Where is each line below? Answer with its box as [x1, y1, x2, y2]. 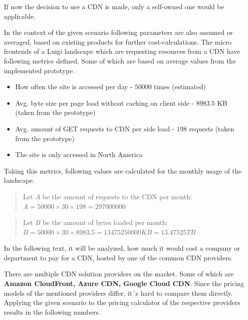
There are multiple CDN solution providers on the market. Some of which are [4, 269, 234, 279]
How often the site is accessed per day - [15, 81, 132, 92]
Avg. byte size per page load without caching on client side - [15, 97, 194, 108]
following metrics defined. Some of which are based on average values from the [4, 55, 236, 65]
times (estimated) [154, 81, 206, 92]
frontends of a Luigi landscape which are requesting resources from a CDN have [4, 46, 240, 56]
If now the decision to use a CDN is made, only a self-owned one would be [4, 1, 224, 11]
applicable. [4, 11, 36, 21]
